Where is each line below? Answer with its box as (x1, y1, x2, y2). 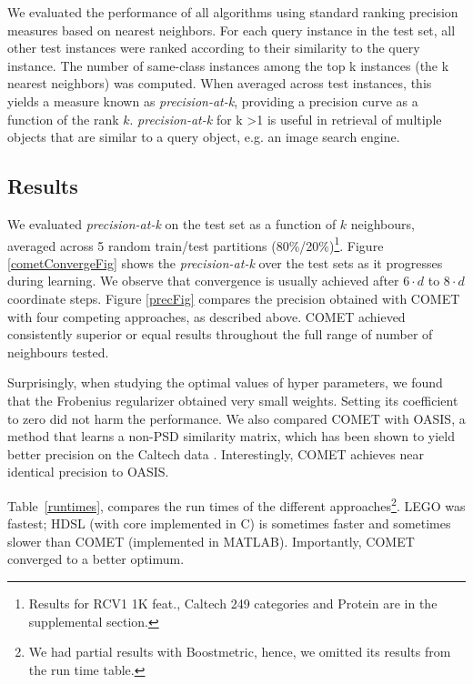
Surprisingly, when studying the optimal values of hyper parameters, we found (7, 373, 443, 392)
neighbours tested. (7, 342, 109, 361)
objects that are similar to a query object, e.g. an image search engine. (7, 127, 400, 146)
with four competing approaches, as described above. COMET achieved (7, 307, 406, 326)
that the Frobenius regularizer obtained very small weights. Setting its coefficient (7, 390, 458, 409)
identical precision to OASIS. (7, 462, 169, 481)
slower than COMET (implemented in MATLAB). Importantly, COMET (7, 531, 415, 550)
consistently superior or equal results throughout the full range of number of (7, 325, 433, 344)
